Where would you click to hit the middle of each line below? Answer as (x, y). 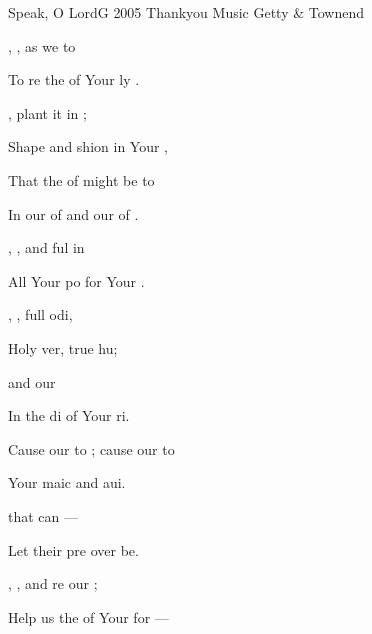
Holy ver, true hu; (63, 347)
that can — (43, 515)
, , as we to (42, 45)
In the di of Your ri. (69, 415)
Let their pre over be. (73, 549)
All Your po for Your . (76, 280)
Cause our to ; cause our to (91, 448)
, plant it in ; (47, 112)
